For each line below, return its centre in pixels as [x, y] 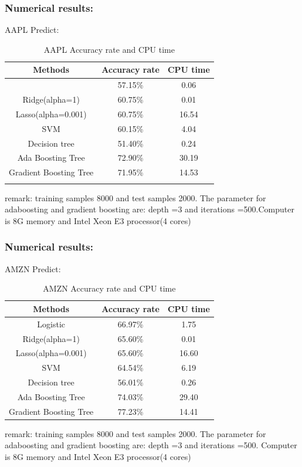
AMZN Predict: [33, 268]
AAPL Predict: [32, 30]
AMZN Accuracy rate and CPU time [109, 288]
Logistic [51, 324]
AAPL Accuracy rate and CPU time [109, 49]
